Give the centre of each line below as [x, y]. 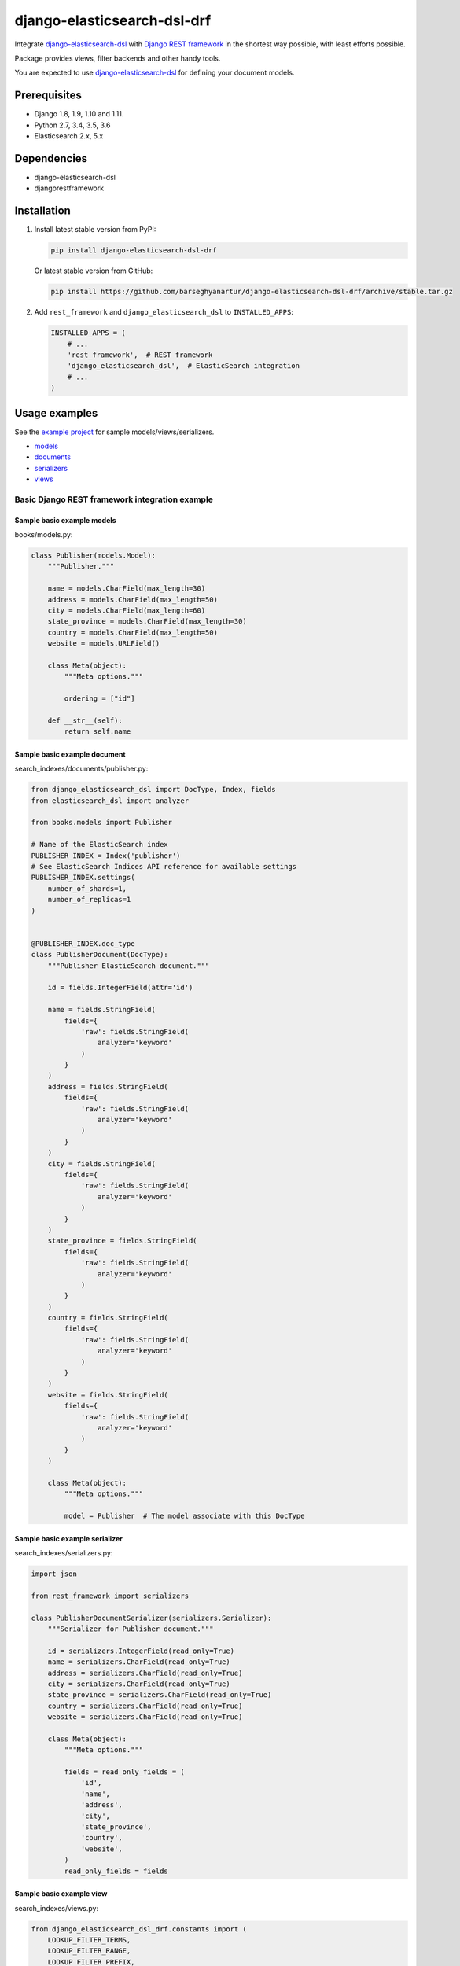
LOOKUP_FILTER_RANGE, [89, 1951]
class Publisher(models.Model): [94, 556]
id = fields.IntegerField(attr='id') [120, 988]
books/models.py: [44, 535]
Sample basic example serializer [69, 1538]
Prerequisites [48, 96]
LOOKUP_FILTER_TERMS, [89, 1940]
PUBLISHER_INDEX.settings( [83, 878]
